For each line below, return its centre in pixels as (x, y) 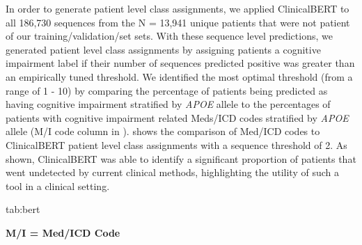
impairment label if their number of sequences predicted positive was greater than (180, 63)
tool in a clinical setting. (58, 185)
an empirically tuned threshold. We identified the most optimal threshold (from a (179, 76)
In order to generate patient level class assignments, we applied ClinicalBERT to (178, 8)
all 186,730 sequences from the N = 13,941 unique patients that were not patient (178, 22)
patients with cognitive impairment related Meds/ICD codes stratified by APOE (177, 117)
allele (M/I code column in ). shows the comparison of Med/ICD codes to (163, 131)
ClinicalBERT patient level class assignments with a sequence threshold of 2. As (176, 144)
